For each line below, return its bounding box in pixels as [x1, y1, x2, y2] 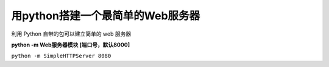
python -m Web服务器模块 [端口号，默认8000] [11, 41, 130, 48]
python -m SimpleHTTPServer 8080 [11, 53, 111, 60]
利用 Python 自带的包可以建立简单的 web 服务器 [11, 30, 132, 37]
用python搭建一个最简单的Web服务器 [11, 9, 200, 22]
